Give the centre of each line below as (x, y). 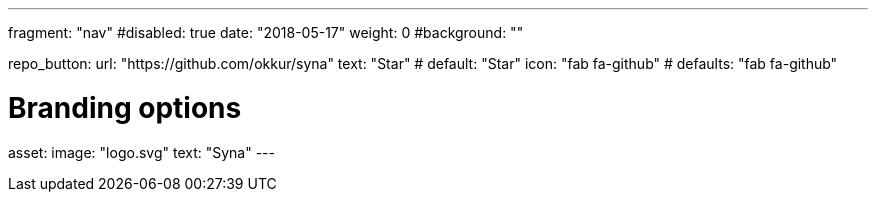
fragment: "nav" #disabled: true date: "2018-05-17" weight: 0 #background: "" (266, 32)
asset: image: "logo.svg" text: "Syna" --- (141, 152)
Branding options (125, 107)
